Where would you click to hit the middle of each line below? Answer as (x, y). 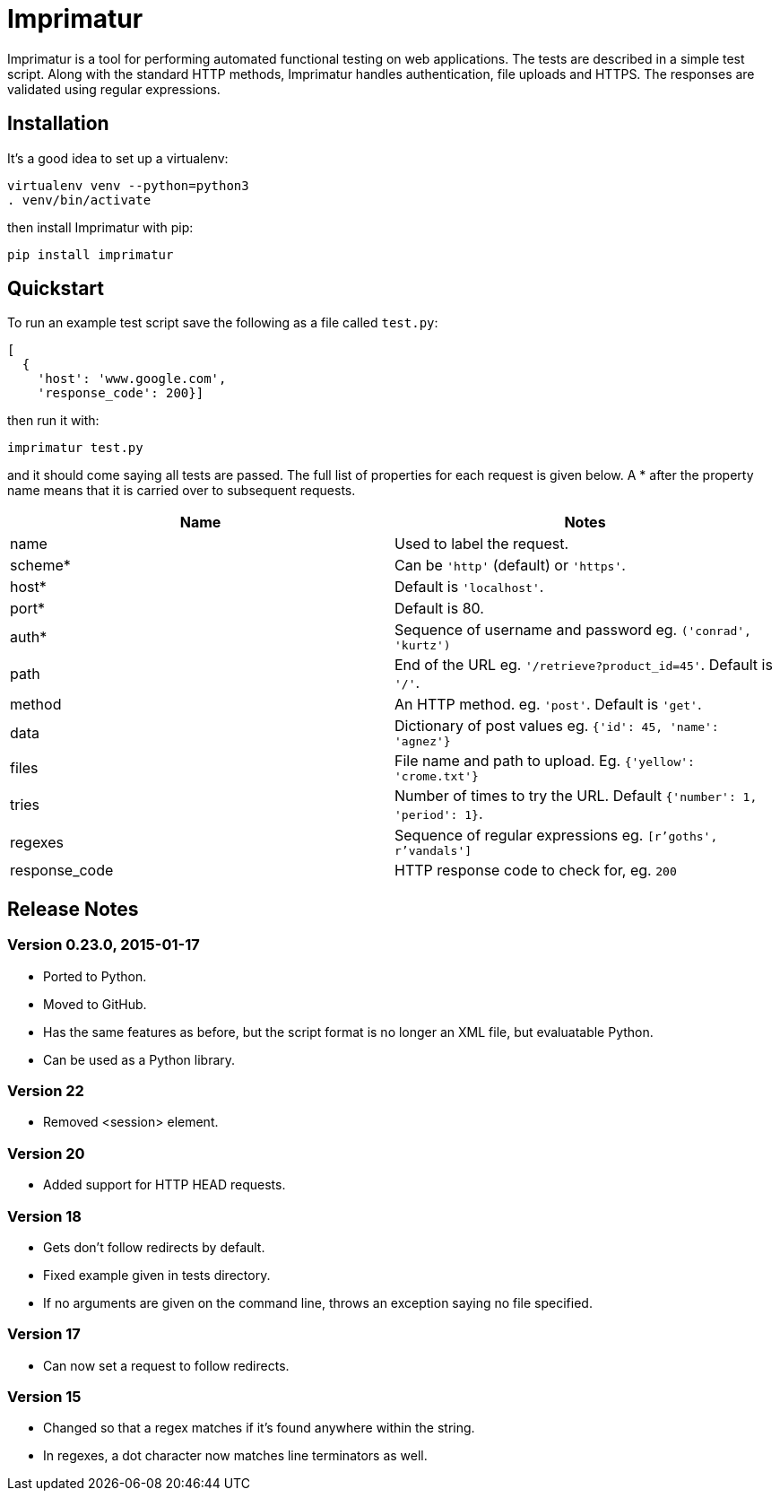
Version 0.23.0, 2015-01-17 (104, 945)
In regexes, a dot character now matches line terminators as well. (235, 1456)
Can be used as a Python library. (139, 1059)
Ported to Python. (95, 976)
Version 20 (46, 1153)
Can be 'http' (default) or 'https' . (510, 566)
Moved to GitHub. (95, 1004)
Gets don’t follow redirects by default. (154, 1247)
